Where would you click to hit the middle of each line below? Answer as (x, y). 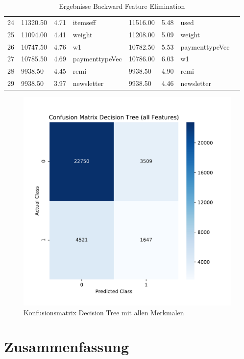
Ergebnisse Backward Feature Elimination (122, 6)
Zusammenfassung (67, 346)
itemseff (84, 22)
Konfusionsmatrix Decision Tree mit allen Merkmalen (104, 312)
